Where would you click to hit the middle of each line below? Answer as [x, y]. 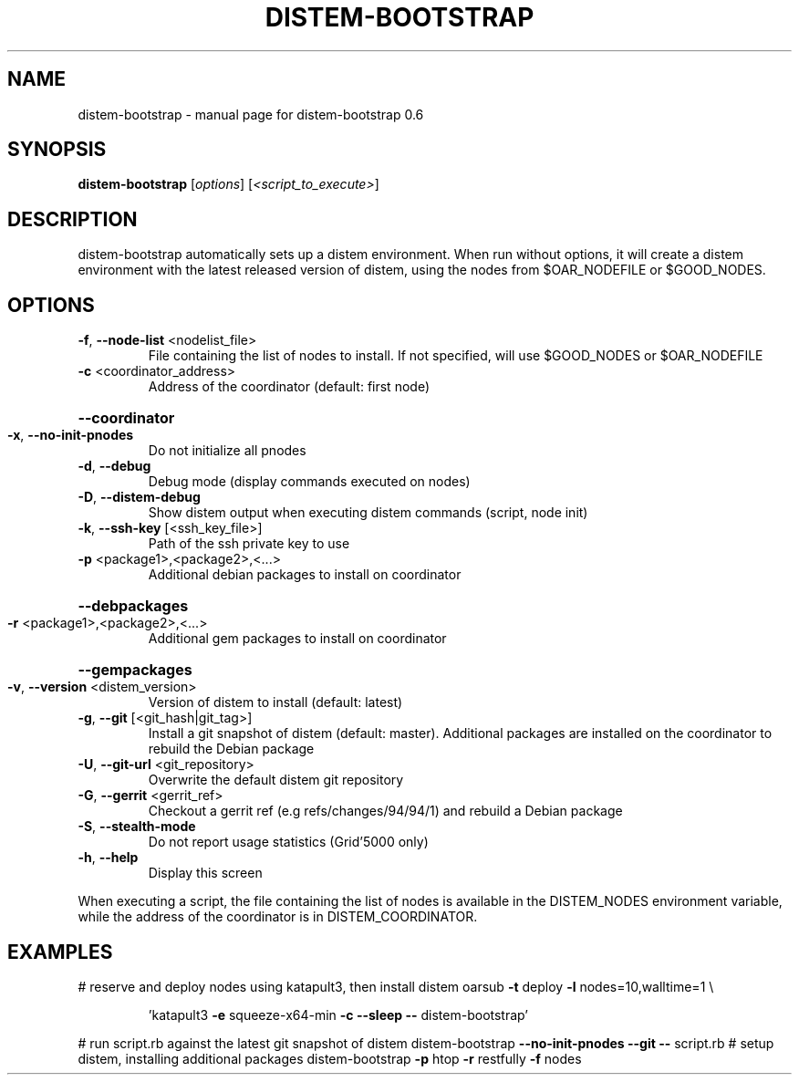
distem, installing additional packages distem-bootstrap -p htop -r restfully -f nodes [330, 1058]
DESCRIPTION [73, 219]
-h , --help [108, 858]
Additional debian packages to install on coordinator [305, 575]
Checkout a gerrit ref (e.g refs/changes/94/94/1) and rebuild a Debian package [385, 811]
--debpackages [133, 606]
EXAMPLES [60, 952]
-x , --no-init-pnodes [71, 435]
